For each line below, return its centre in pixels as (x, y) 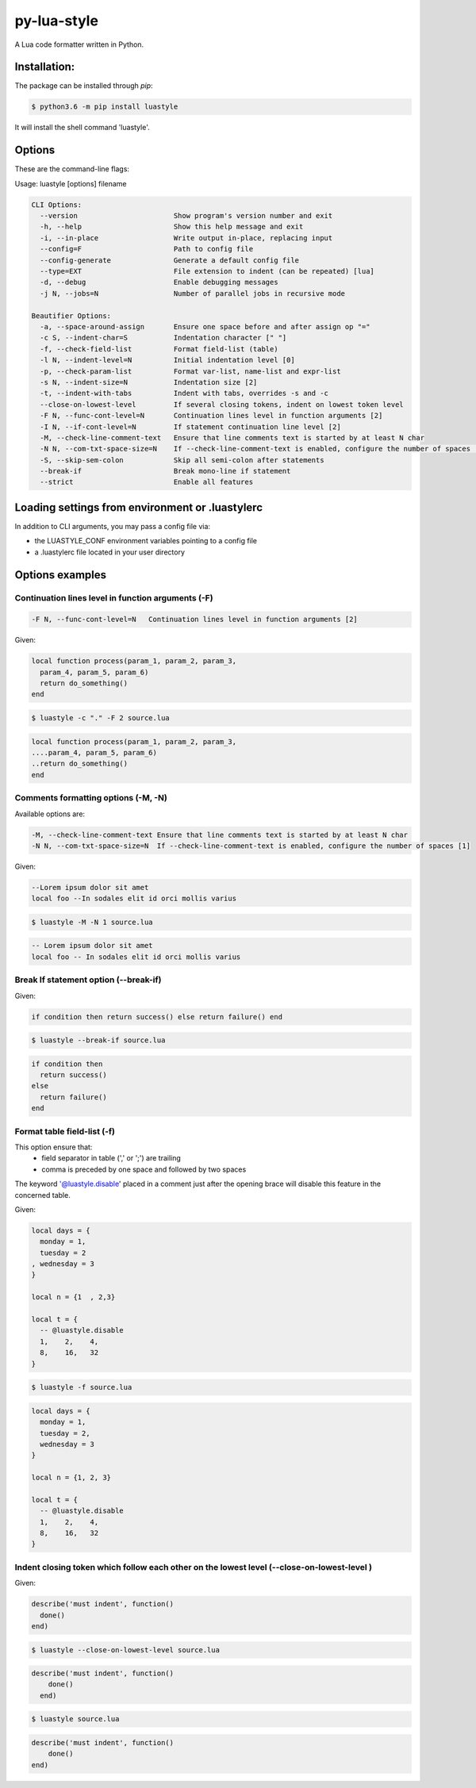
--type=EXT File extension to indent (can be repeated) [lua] (207, 271)
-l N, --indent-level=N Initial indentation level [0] (167, 360)
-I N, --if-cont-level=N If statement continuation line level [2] (190, 427)
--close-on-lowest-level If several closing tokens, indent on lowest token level (222, 404)
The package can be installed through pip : (84, 86)
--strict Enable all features (147, 482)
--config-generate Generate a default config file (170, 260)
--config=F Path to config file (147, 249)
